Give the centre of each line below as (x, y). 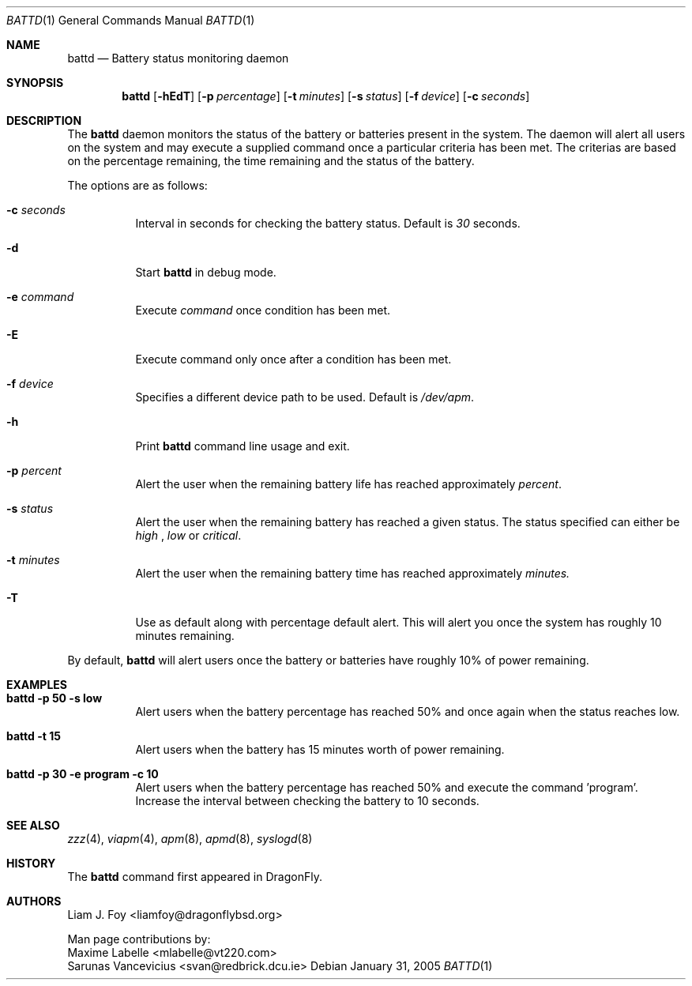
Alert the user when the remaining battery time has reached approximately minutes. (353, 573)
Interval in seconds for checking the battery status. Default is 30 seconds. (328, 223)
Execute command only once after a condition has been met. (293, 359)
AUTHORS (34, 901)
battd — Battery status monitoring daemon (178, 58)
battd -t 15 (34, 736)
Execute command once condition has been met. (263, 310)
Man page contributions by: (139, 939)
